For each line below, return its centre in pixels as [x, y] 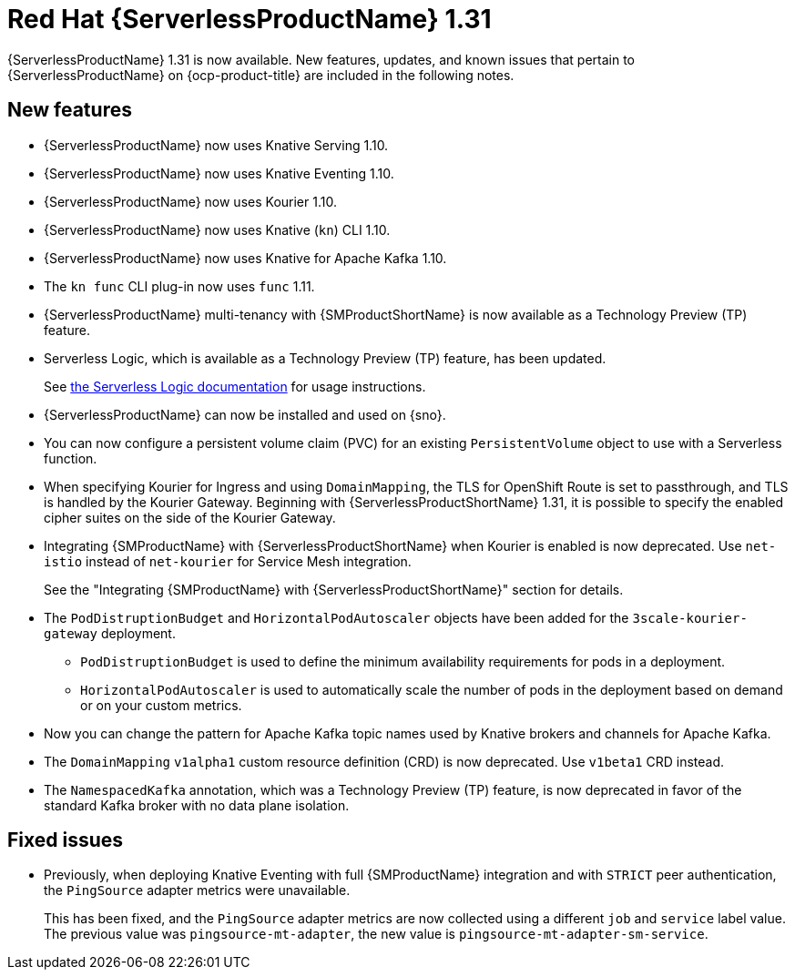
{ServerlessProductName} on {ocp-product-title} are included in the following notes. [261, 75]
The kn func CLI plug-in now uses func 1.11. [179, 286]
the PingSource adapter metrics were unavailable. [197, 890]
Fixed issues [66, 840]
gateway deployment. [110, 633]
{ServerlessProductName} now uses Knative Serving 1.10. [216, 145]
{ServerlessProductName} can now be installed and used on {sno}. [245, 414]
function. [71, 458]
